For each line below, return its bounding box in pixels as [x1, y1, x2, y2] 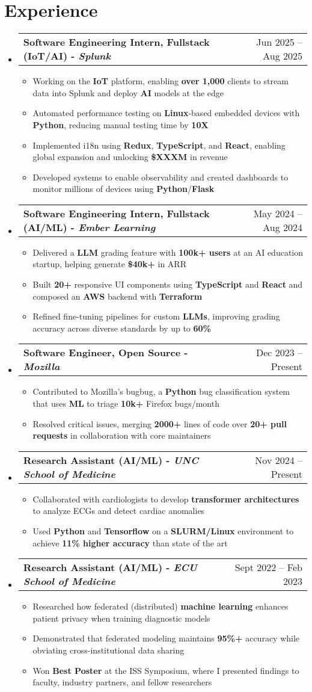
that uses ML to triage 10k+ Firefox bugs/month [32, 397, 219, 410]
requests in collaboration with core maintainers [32, 429, 211, 442]
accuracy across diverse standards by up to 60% [32, 321, 212, 334]
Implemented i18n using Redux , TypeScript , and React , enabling [32, 138, 286, 151]
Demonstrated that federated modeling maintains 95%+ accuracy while [32, 632, 300, 644]
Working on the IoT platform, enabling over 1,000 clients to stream [32, 75, 289, 87]
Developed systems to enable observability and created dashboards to [32, 170, 289, 183]
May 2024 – [253, 206, 302, 220]
